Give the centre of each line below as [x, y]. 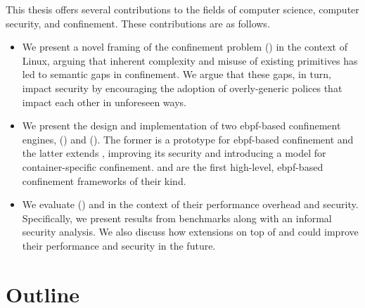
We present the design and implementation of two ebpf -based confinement [181, 126]
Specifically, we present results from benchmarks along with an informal [177, 218]
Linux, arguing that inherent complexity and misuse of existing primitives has [190, 60]
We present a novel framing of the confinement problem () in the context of [185, 47]
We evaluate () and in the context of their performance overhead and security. [190, 204]
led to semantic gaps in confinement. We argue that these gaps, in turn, [177, 74]
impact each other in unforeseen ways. [104, 102]
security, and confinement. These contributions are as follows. [138, 23]
